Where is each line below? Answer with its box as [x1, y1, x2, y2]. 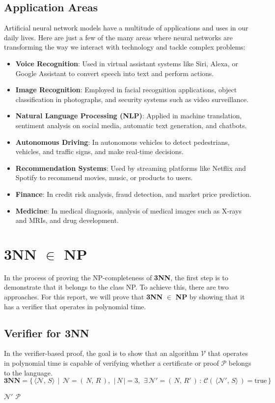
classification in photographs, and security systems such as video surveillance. [15, 94, 248, 104]
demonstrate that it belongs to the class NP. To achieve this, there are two [4, 282, 229, 292]
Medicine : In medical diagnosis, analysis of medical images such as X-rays [15, 205, 242, 215]
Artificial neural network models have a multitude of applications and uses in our [4, 23, 248, 33]
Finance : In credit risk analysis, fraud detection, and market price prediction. [15, 188, 251, 199]
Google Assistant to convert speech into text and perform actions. [15, 68, 214, 78]
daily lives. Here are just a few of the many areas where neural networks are [4, 32, 233, 42]
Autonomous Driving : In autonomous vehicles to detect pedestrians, [15, 136, 230, 147]
